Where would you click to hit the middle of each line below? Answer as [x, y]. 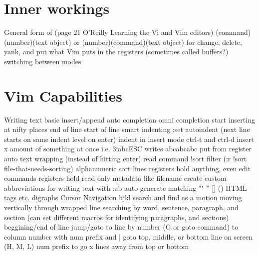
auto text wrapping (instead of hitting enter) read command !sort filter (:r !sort [126, 158]
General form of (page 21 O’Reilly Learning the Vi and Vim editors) [109, 32]
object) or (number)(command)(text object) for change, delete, [146, 42]
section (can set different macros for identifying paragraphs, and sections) [117, 217]
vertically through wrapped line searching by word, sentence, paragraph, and [121, 207]
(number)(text [26, 42]
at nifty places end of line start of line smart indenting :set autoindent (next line [127, 129]
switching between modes [43, 61]
